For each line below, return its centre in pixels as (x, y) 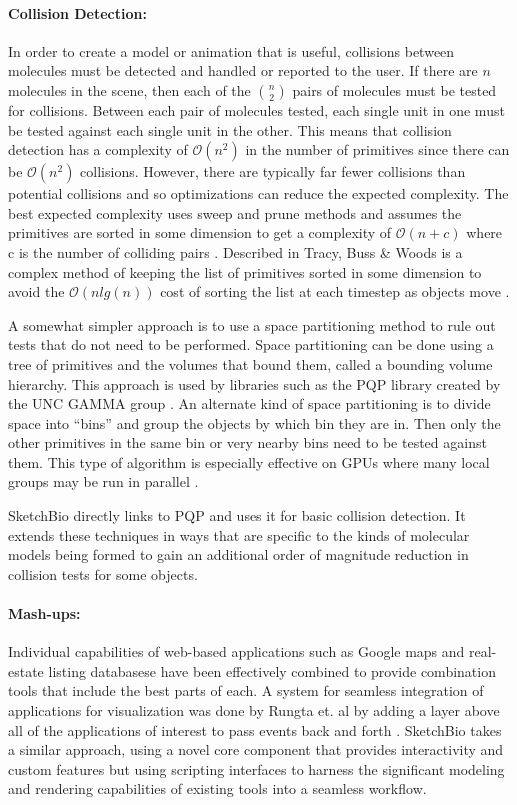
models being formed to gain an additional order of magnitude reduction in (238, 554)
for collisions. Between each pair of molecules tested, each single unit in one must (256, 109)
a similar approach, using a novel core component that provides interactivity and (256, 749)
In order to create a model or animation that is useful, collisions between (231, 50)
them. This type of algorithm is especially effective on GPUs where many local (249, 461)
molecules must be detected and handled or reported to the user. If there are (243, 70)
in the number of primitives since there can (377, 149)
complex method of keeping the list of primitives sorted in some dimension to (245, 271)
